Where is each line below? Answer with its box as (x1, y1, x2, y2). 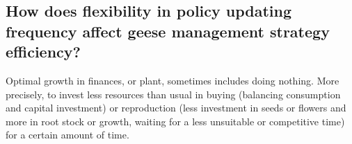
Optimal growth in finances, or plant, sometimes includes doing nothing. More (6, 73, 339, 87)
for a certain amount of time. (6, 127, 129, 142)
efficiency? (6, 41, 81, 62)
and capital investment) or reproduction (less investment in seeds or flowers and (6, 100, 346, 115)
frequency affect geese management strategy (6, 20, 330, 42)
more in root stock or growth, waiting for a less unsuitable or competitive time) (6, 114, 345, 128)
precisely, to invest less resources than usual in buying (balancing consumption (6, 87, 341, 101)
